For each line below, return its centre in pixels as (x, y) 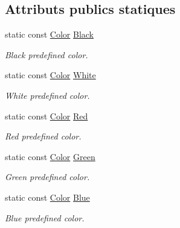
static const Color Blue (47, 197)
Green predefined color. (47, 177)
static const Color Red (47, 116)
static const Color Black (50, 34)
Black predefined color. (47, 54)
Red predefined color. (43, 136)
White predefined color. (47, 95)
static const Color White (50, 75)
